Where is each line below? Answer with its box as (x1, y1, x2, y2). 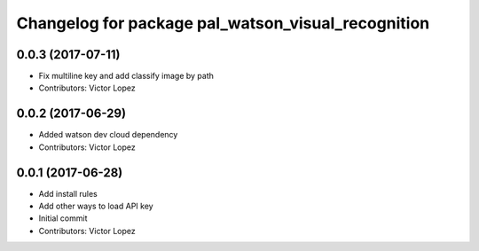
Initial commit (38, 213, 88, 224)
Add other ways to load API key (38, 200, 154, 212)
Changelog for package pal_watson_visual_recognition (16, 13, 430, 33)
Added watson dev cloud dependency (38, 129, 178, 140)
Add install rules (38, 188, 98, 199)
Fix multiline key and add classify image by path (38, 71, 215, 82)
